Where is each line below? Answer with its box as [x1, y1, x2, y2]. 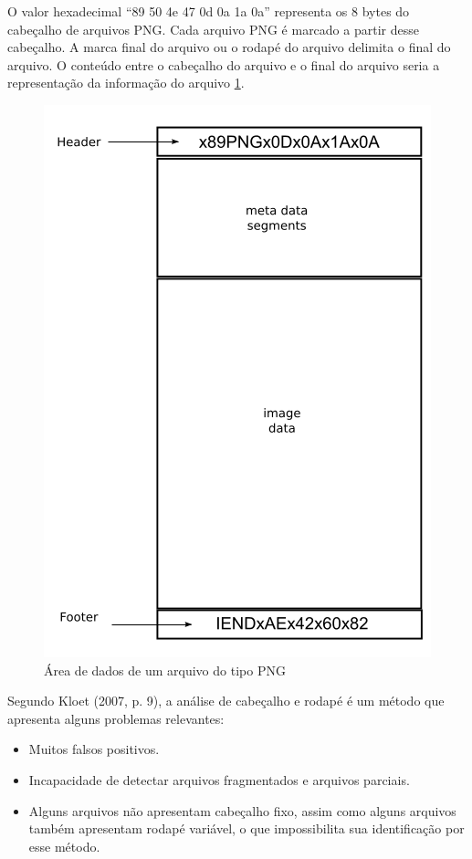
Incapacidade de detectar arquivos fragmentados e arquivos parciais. [28, 770, 410, 789]
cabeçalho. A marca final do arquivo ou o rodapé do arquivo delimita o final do [7, 37, 451, 57]
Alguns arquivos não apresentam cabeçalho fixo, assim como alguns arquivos [28, 801, 456, 820]
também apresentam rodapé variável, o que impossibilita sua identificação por [28, 819, 465, 838]
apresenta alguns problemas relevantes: [7, 708, 225, 728]
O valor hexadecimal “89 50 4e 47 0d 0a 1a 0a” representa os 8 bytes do [7, 2, 410, 20]
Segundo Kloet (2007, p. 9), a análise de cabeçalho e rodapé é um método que [7, 691, 445, 710]
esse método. [28, 836, 100, 855]
